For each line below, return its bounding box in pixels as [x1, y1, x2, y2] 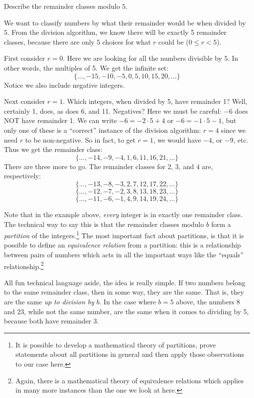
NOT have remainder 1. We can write [4, 115, 117, 125]
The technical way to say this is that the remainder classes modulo [4, 219, 204, 229]
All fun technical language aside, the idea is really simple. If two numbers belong [4, 277, 246, 287]
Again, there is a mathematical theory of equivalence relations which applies [15, 375, 244, 385]
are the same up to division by [4, 296, 94, 306]
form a [211, 219, 231, 229]
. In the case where [99, 296, 156, 306]
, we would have [153, 134, 201, 145]
